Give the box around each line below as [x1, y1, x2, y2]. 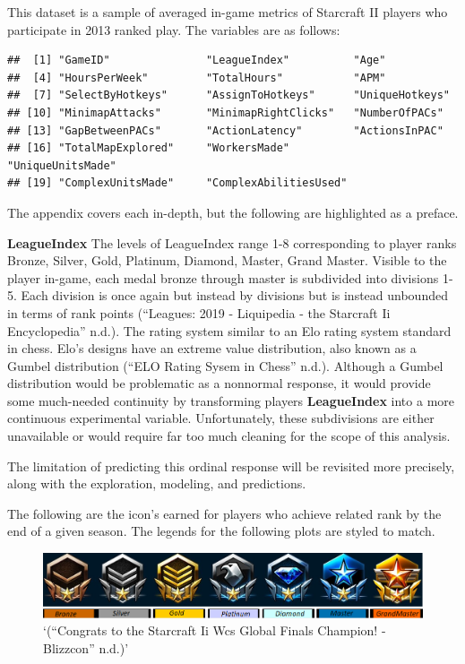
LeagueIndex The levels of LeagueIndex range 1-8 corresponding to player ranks [7, 233, 457, 252]
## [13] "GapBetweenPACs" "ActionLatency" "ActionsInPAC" [7, 124, 443, 137]
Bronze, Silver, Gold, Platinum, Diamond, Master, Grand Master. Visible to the [7, 251, 447, 270]
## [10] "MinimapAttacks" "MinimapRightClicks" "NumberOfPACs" [7, 106, 443, 119]
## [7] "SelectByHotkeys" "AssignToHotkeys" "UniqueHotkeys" [7, 89, 450, 102]
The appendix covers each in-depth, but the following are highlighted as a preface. [7, 203, 459, 221]
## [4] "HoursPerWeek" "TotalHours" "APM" [7, 71, 386, 84]
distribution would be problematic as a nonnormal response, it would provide [7, 374, 431, 392]
